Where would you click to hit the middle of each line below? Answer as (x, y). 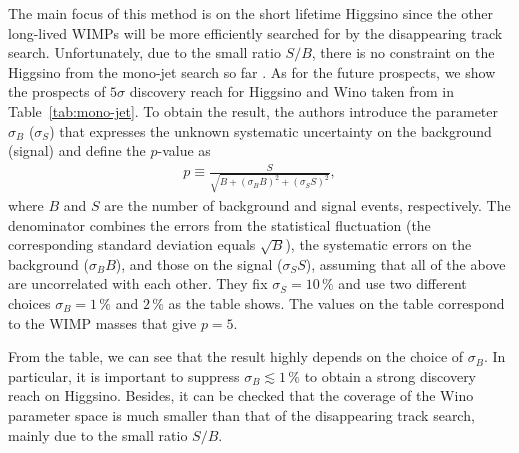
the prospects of (57, 91)
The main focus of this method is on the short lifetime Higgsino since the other (251, 13)
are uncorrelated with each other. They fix (138, 283)
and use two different (402, 283)
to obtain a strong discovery (390, 375)
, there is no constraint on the (403, 52)
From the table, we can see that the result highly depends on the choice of (236, 356)
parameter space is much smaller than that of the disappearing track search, (241, 414)
